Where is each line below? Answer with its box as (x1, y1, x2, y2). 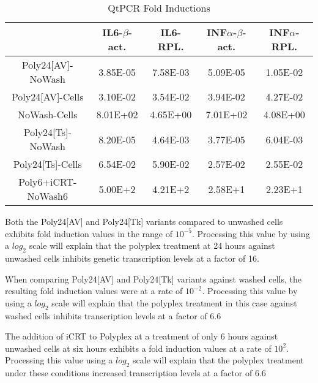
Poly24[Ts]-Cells (13, 157, 82, 171)
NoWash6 (27, 189, 68, 203)
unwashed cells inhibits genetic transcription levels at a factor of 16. (5, 251, 259, 264)
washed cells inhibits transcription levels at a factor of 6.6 (5, 309, 221, 322)
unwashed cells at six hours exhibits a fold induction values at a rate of (5, 341, 272, 354)
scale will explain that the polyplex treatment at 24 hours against (29, 239, 275, 252)
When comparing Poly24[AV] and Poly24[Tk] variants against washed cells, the (5, 272, 301, 285)
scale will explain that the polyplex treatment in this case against (51, 296, 297, 309)
